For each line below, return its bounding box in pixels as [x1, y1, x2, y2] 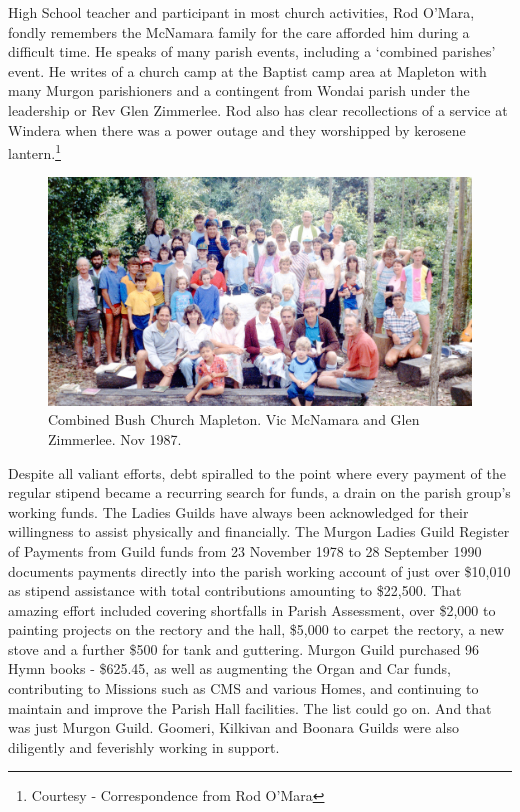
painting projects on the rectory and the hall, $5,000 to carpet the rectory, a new [8, 619, 505, 640]
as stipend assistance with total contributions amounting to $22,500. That [8, 580, 462, 601]
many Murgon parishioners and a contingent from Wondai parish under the [8, 80, 470, 101]
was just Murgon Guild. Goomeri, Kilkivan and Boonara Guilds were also [8, 717, 459, 738]
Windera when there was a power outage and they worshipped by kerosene [8, 119, 466, 140]
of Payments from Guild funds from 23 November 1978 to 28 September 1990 [8, 540, 482, 561]
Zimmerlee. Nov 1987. [48, 428, 182, 449]
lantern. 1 [8, 140, 61, 163]
